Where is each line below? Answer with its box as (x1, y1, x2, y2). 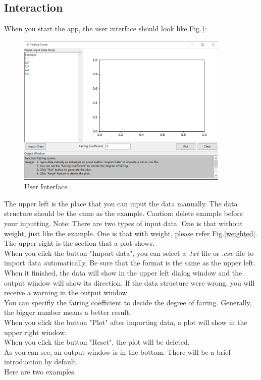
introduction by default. (4, 356, 78, 367)
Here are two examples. (4, 366, 76, 376)
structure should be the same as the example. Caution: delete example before (4, 208, 243, 219)
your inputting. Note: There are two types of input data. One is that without (4, 218, 243, 229)
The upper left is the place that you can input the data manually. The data (4, 198, 238, 208)
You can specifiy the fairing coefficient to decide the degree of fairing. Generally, (4, 297, 252, 307)
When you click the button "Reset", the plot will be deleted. (4, 337, 190, 347)
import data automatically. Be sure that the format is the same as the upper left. (4, 257, 256, 268)
